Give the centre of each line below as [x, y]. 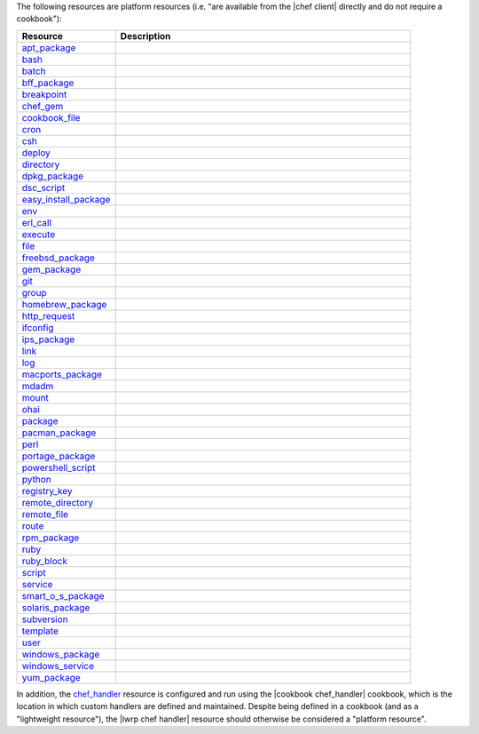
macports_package [62, 374]
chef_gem [43, 106]
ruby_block [45, 561]
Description [145, 36]
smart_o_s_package [63, 595]
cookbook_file [51, 117]
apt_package [49, 47]
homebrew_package [64, 304]
